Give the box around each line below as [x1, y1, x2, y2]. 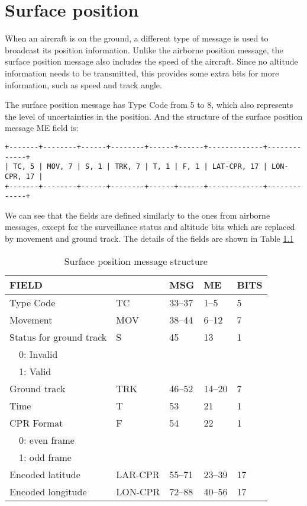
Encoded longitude [9, 484, 87, 498]
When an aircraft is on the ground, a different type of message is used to [5, 32, 269, 44]
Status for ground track [9, 329, 107, 344]
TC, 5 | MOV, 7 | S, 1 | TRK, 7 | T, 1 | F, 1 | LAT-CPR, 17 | [13, 162, 267, 171]
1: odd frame [19, 450, 72, 464]
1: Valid [19, 364, 51, 378]
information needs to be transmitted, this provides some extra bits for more [5, 66, 279, 79]
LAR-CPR [116, 467, 160, 481]
